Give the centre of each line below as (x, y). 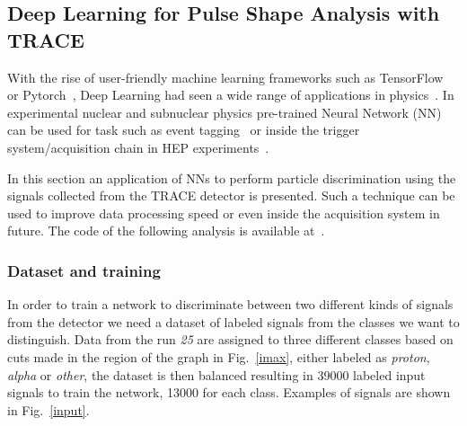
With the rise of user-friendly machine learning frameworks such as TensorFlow (225, 77)
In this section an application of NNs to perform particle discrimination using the (232, 177)
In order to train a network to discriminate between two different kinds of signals (230, 304)
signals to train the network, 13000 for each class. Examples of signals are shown (229, 392)
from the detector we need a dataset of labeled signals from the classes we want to (233, 321)
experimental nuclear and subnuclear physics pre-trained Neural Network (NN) (225, 112)
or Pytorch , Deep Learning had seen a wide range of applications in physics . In (231, 95)
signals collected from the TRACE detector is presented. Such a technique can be (231, 195)
